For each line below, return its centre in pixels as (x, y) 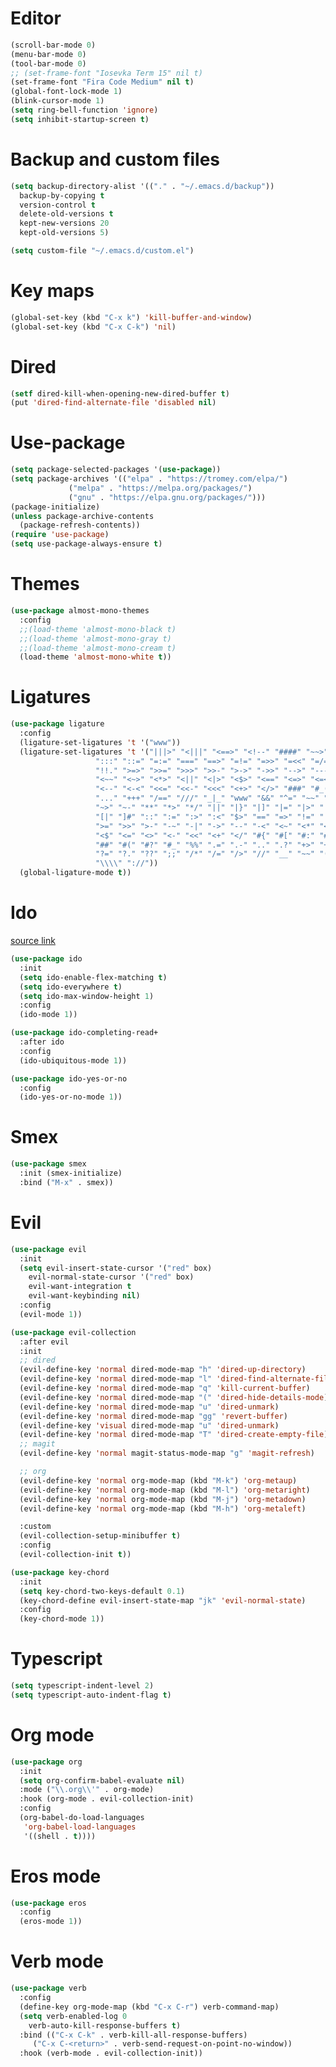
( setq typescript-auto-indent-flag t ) (91, 1695)
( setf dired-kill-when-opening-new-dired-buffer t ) (120, 393)
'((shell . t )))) (60, 1836)
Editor (36, 18)
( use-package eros (48, 1903)
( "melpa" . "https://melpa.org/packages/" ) (160, 488)
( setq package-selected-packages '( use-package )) (116, 470)
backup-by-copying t (62, 195)
